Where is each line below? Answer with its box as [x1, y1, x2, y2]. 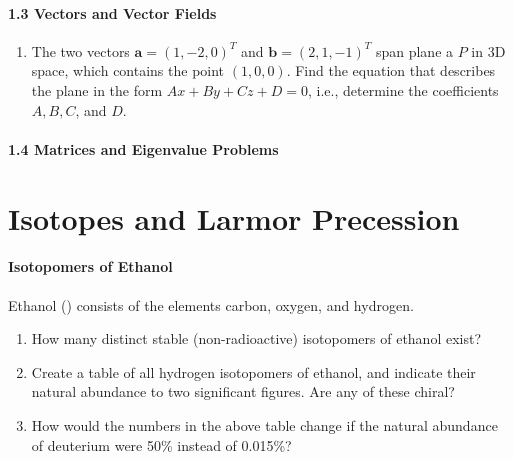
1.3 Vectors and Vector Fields [8, 2, 217, 23]
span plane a [375, 40, 454, 61]
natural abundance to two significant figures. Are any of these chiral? [31, 381, 455, 402]
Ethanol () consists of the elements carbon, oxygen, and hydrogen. [8, 294, 414, 315]
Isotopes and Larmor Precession [8, 197, 460, 238]
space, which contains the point [31, 60, 225, 81]
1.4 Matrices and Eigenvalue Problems [8, 138, 279, 159]
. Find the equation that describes [286, 60, 496, 81]
